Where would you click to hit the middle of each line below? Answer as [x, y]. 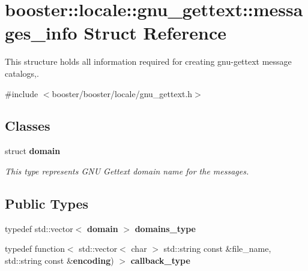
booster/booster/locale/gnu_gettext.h [122, 93]
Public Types [47, 203]
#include [22, 93]
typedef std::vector [39, 228]
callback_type [160, 260]
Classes [28, 126]
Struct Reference [155, 33]
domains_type [165, 228]
